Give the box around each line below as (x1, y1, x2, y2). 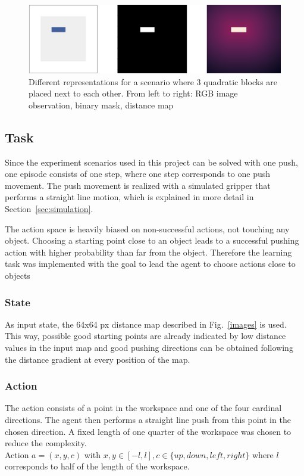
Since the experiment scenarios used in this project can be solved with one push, (5, 155, 298, 168)
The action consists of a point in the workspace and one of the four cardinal (5, 402, 282, 414)
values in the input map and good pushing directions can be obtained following (5, 341, 293, 354)
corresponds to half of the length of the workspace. (5, 460, 190, 472)
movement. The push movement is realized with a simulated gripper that (5, 179, 271, 191)
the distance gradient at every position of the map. (5, 353, 190, 365)
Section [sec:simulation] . (5, 203, 93, 215)
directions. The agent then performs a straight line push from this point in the (5, 413, 291, 426)
